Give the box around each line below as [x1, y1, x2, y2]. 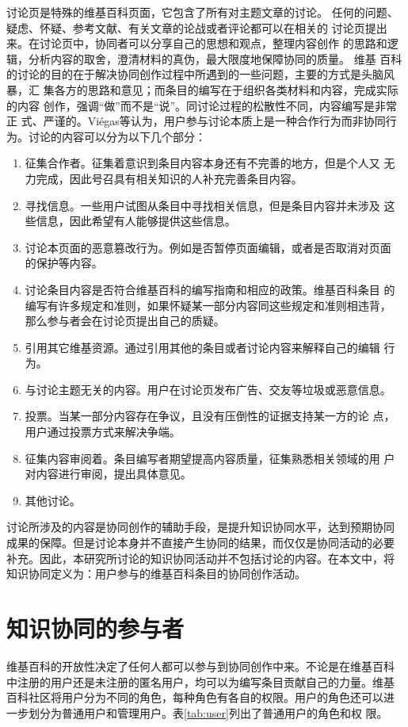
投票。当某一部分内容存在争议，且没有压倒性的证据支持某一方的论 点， [25, 408, 395, 424]
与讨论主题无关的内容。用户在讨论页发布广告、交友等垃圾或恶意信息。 [25, 381, 391, 397]
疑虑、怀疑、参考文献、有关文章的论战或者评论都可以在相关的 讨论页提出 [6, 19, 387, 36]
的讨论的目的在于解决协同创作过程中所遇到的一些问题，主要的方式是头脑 [6, 66, 383, 82]
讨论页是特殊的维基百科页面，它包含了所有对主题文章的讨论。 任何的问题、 [6, 4, 398, 20]
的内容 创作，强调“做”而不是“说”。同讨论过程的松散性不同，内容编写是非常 [6, 97, 398, 113]
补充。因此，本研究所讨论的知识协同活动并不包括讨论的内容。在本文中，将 [6, 549, 395, 566]
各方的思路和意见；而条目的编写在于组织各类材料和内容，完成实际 [54, 81, 398, 98]
